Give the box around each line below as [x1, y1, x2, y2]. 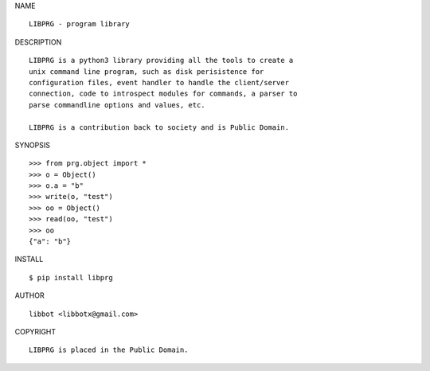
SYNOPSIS [14, 140, 51, 150]
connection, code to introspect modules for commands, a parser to [29, 89, 298, 99]
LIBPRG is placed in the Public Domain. [29, 346, 189, 354]
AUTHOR [14, 291, 45, 300]
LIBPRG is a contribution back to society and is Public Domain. [29, 123, 290, 131]
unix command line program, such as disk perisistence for [29, 67, 264, 76]
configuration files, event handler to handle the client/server [29, 78, 290, 87]
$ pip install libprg [29, 273, 113, 282]
